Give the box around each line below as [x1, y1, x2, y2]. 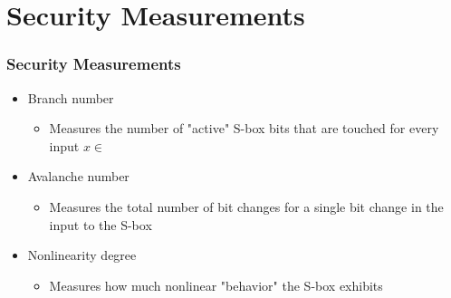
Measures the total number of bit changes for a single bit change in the [49, 197, 444, 216]
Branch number [27, 88, 114, 107]
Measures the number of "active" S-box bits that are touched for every [49, 119, 439, 138]
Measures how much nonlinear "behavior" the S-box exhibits [49, 275, 383, 294]
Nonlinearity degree [27, 245, 137, 264]
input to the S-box [49, 215, 152, 234]
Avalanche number [27, 167, 130, 186]
